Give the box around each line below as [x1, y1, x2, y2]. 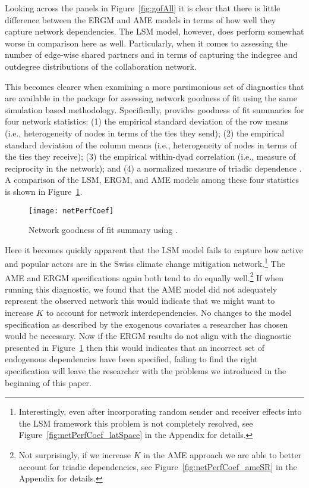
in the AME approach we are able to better [143, 448, 302, 461]
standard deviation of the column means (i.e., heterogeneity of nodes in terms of [5, 138, 297, 151]
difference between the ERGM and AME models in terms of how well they [5, 13, 276, 26]
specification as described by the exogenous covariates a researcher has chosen [5, 318, 288, 330]
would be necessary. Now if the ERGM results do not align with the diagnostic [5, 330, 292, 342]
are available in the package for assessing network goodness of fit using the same [5, 92, 297, 104]
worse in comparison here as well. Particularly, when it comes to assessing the [5, 36, 288, 49]
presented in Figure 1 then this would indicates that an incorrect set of [5, 341, 265, 353]
